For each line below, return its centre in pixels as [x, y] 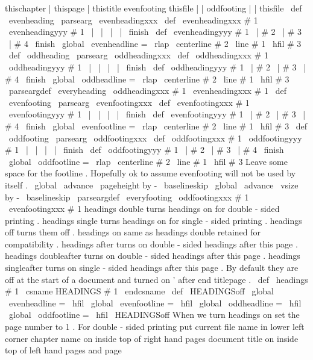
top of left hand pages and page [63, 350]
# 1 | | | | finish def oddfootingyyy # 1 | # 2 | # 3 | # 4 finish [144, 150]
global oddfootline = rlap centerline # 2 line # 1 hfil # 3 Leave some [148, 161]
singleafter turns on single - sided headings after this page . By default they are [152, 268]
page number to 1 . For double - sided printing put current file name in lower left [155, 327]
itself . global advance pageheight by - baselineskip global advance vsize [152, 185]
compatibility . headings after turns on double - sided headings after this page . [151, 244]
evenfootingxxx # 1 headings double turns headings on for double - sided [144, 209]
